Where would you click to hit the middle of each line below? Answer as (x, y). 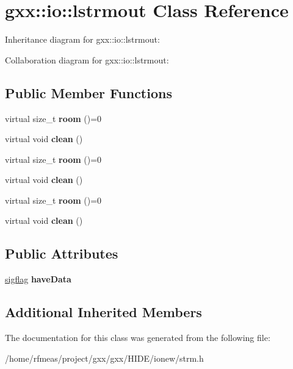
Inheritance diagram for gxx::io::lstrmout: (82, 39)
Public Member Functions (89, 92)
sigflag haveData (38, 279)
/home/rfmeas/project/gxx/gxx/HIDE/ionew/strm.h (104, 358)
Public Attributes (62, 253)
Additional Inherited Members (103, 312)
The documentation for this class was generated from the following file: (138, 338)
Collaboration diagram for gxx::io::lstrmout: (87, 59)
